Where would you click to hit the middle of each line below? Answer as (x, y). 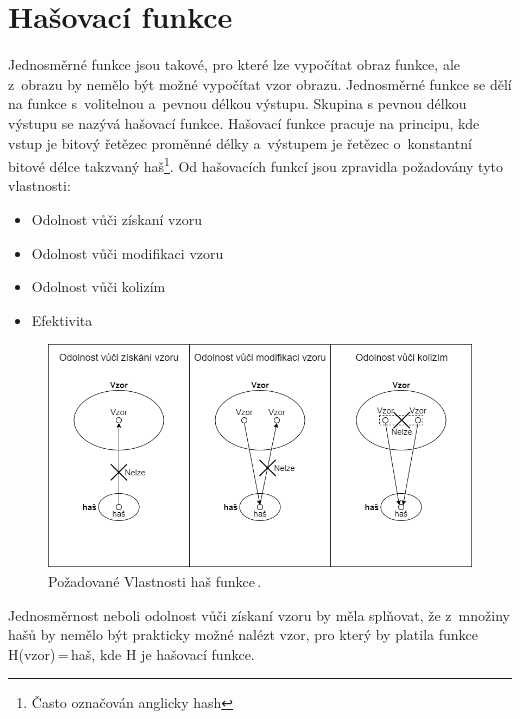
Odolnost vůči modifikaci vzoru (127, 252)
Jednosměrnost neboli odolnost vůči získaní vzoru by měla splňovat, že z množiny (259, 614)
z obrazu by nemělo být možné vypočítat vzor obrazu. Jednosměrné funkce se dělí (260, 83)
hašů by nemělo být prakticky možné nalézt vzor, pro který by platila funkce (243, 634)
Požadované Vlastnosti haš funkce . (155, 581)
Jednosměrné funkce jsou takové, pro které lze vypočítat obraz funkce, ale (234, 64)
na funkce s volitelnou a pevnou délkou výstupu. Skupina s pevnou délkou (237, 103)
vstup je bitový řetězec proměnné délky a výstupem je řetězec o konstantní (240, 142)
